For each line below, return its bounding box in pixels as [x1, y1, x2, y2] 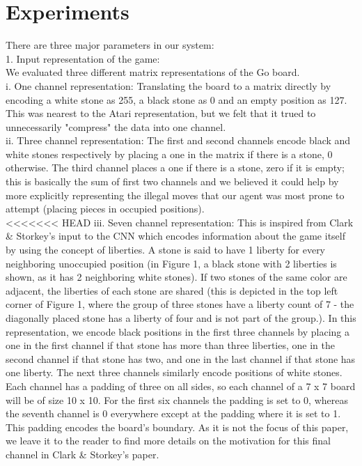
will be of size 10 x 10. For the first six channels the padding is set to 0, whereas [6, 392, 348, 407]
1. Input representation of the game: [6, 51, 160, 65]
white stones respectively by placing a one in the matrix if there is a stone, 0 [6, 146, 333, 161]
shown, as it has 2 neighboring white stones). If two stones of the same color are [6, 270, 347, 284]
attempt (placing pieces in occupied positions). [6, 201, 205, 216]
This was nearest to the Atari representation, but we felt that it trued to [6, 106, 316, 121]
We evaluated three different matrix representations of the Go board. [6, 65, 300, 79]
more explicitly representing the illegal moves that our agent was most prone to [6, 187, 345, 202]
